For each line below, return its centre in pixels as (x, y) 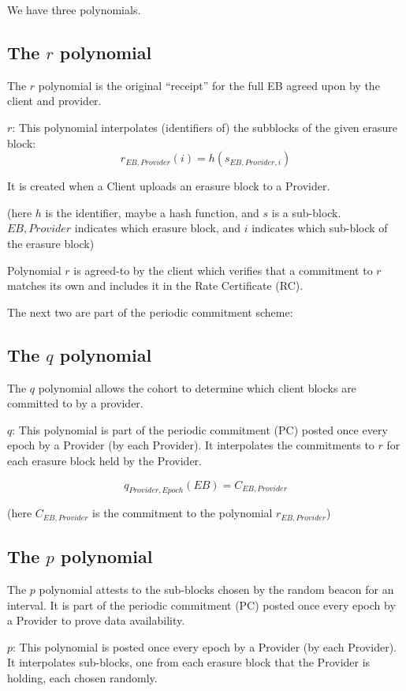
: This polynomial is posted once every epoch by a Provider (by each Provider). (205, 646)
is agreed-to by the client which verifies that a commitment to (223, 270)
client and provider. (54, 101)
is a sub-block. (306, 212)
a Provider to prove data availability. (96, 620)
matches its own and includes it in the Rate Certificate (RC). (155, 285)
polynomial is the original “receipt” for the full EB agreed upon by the (209, 85)
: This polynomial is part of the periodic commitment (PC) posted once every (200, 429)
